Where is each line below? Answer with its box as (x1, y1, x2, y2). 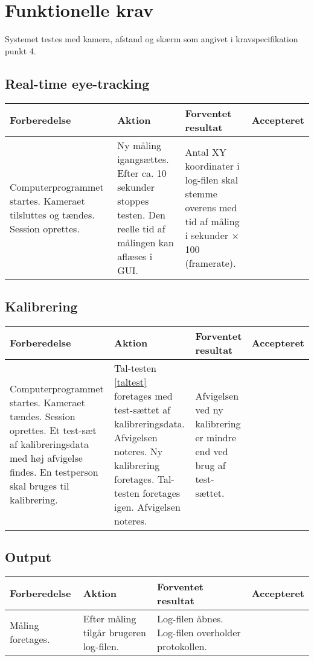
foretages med (114, 388, 173, 403)
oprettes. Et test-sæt (10, 423, 97, 438)
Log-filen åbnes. (157, 611, 223, 625)
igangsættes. (117, 152, 169, 166)
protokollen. (157, 639, 207, 653)
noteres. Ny (114, 444, 163, 458)
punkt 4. (5, 44, 36, 57)
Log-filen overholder (157, 625, 241, 639)
